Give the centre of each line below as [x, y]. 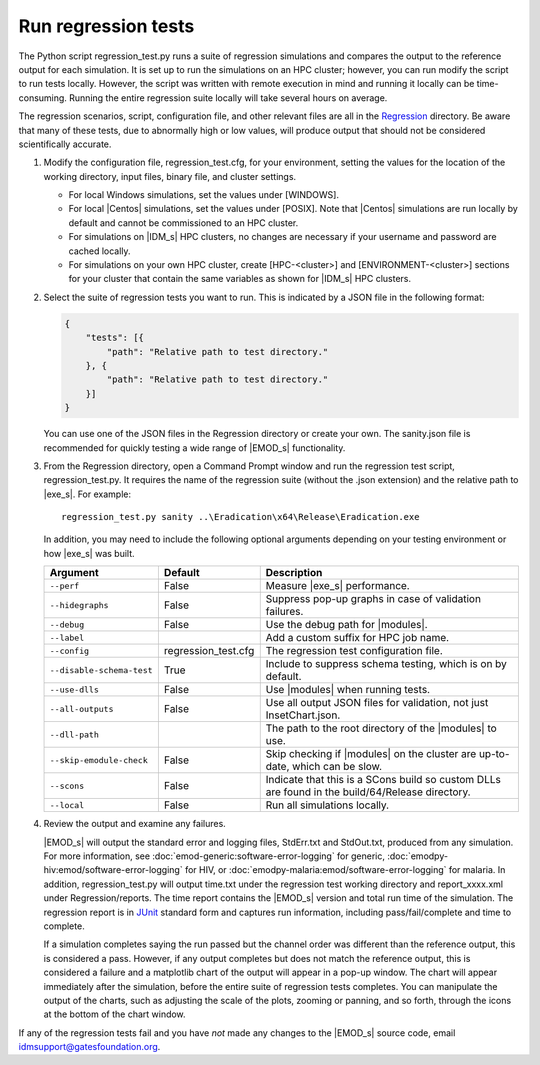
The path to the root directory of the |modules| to [381, 728]
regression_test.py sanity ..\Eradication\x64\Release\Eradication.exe [240, 517]
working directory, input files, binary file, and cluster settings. [170, 176]
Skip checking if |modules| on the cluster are [371, 754]
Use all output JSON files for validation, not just [377, 703]
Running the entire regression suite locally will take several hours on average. [228, 97]
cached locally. [99, 251]
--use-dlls [74, 689]
